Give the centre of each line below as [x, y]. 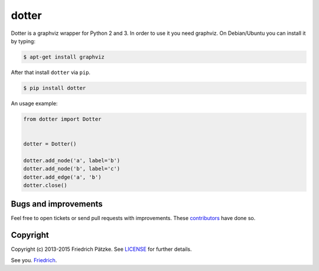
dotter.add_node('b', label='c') [72, 169]
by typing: [23, 41]
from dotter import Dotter [62, 119]
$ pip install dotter [55, 88]
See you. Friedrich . [34, 260]
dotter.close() [45, 185]
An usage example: [34, 103]
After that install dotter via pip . [51, 72]
